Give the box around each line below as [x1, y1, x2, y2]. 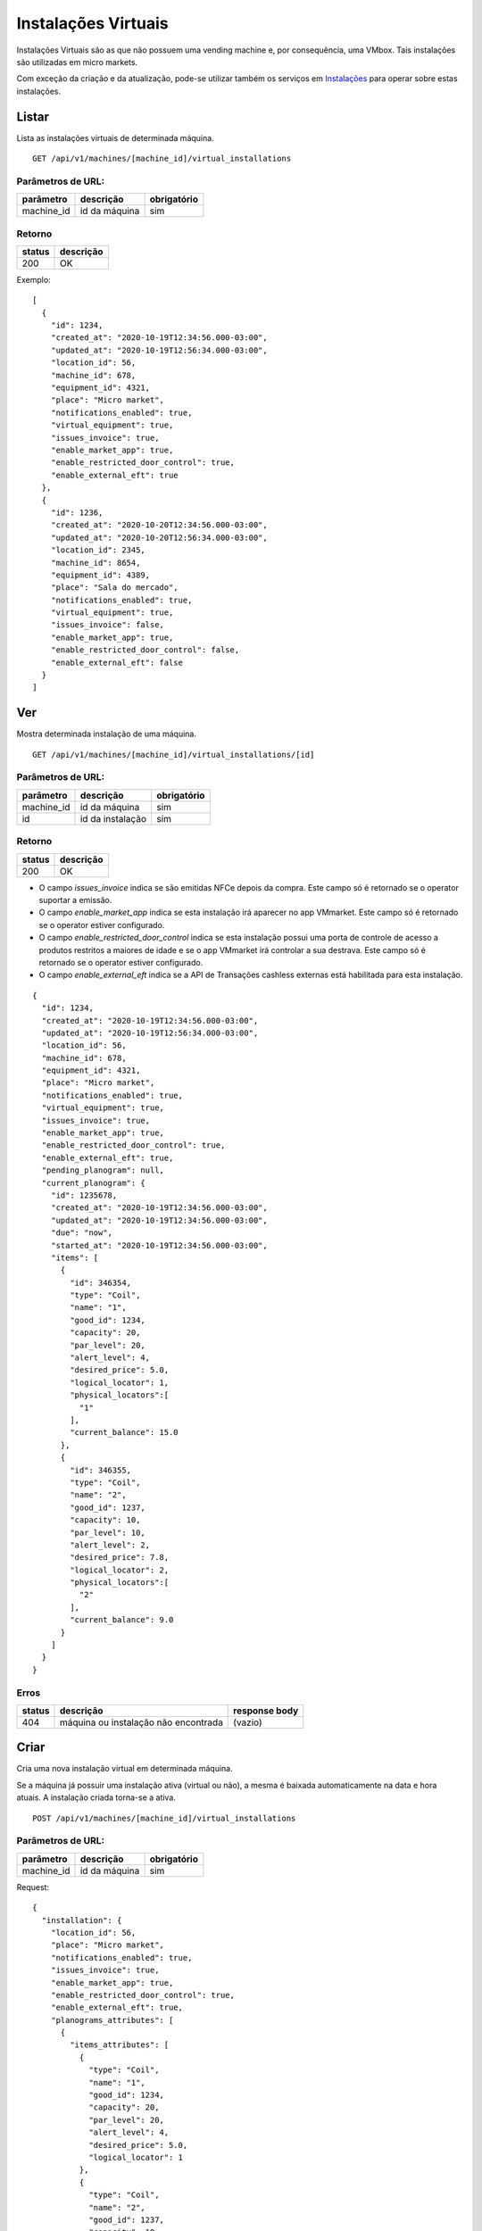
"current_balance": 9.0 [70, 1615, 174, 1625]
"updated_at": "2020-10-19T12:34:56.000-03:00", [50, 1215, 268, 1225]
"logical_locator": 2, [70, 1564, 170, 1575]
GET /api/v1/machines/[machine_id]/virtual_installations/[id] [32, 750, 315, 759]
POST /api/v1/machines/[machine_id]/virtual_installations [32, 1812, 296, 1823]
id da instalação [79, 812, 147, 825]
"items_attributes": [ [70, 2040, 170, 2050]
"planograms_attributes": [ [50, 2015, 174, 2025]
